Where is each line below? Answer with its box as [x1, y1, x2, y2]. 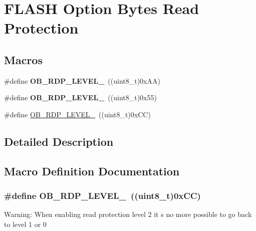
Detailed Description [4, 133, 114, 149]
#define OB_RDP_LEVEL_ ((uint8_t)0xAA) [4, 75, 160, 86]
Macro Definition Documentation [4, 163, 180, 178]
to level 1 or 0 [4, 218, 47, 229]
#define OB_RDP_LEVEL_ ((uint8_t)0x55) [4, 92, 157, 103]
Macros [4, 52, 43, 67]
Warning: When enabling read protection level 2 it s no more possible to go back [4, 209, 252, 219]
